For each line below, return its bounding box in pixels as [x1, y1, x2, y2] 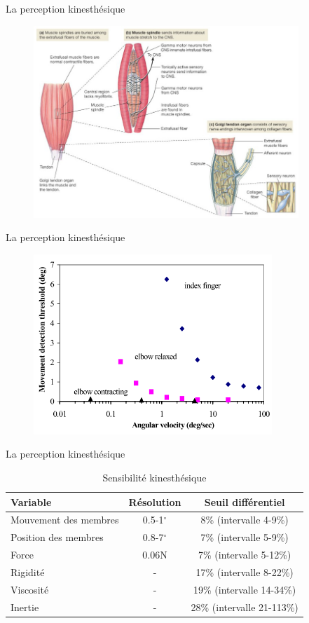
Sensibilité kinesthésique [102, 470, 207, 485]
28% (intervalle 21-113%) [191, 599, 298, 614]
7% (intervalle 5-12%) [198, 547, 291, 562]
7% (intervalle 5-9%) [200, 530, 289, 545]
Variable [11, 494, 52, 509]
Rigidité [11, 564, 45, 579]
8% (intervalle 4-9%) [200, 512, 289, 527]
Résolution [128, 494, 181, 509]
